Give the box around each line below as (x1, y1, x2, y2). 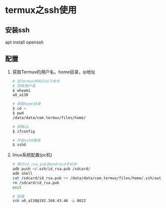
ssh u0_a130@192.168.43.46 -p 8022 (12, 199, 86, 204)
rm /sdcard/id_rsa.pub (12, 180, 59, 185)
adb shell (12, 171, 33, 176)
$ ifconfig (12, 129, 35, 134)
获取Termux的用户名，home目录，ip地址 (12, 69, 96, 75)
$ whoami (12, 88, 31, 93)
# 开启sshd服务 (12, 138, 41, 143)
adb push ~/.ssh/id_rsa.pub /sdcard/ (12, 166, 91, 171)
